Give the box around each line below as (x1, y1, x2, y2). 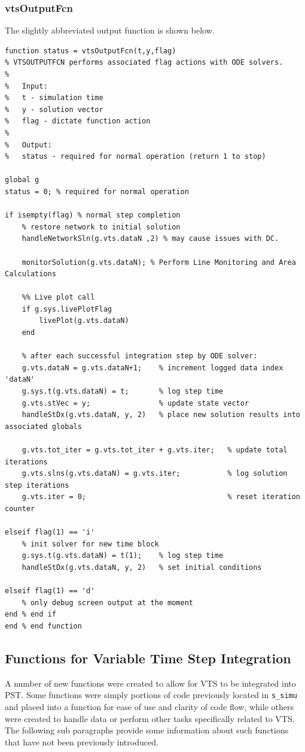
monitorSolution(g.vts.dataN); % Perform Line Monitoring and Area (22, 258, 296, 267)
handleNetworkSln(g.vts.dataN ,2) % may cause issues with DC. (22, 234, 279, 243)
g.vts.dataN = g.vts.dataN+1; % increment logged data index (22, 363, 283, 372)
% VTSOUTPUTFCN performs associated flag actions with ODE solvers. (5, 58, 283, 67)
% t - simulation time (5, 93, 103, 102)
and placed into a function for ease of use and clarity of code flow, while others (5, 700, 294, 712)
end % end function (5, 621, 82, 630)
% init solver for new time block (22, 539, 159, 548)
